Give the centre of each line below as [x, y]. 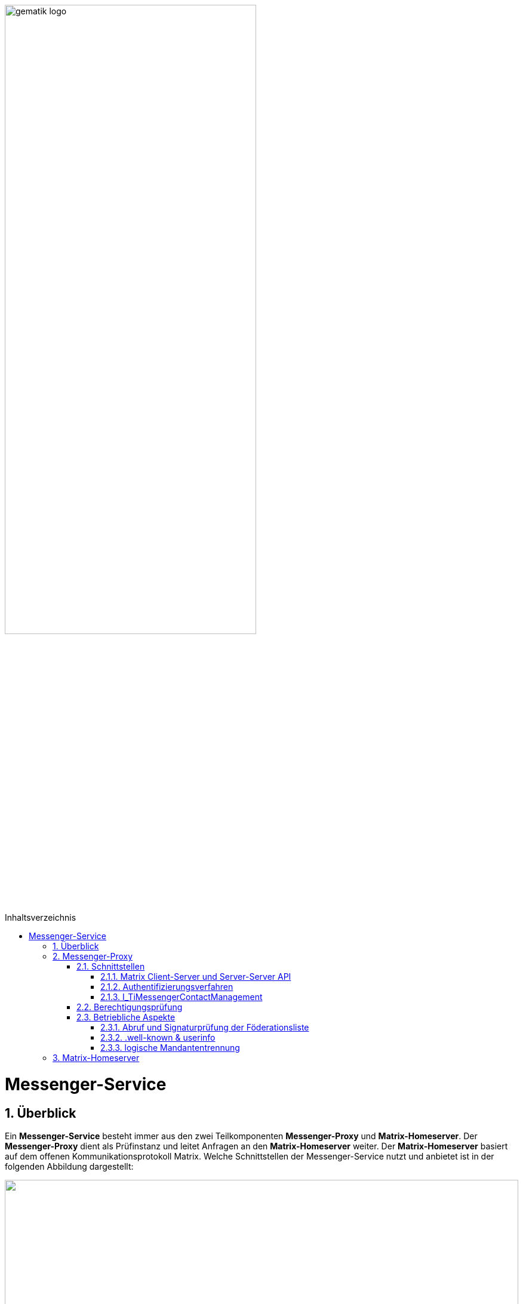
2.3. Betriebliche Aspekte [126, 1017]
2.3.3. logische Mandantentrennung [170, 1048]
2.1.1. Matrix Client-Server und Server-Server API [196, 977]
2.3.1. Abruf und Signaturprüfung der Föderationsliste [205, 1028]
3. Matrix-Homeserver [96, 1058]
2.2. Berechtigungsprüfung [130, 1007]
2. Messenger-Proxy [93, 957]
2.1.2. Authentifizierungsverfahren [167, 987]
